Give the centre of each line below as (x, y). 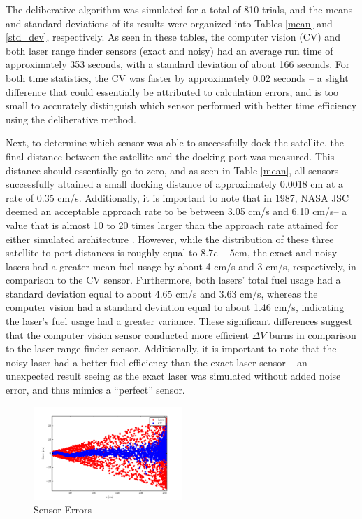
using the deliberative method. (71, 119)
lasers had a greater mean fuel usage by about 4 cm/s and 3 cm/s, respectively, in (181, 266)
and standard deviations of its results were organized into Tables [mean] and (169, 23)
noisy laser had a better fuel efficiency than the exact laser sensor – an (157, 362)
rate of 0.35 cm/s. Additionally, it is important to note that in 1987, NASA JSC (178, 197)
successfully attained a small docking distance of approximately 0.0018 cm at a (175, 184)
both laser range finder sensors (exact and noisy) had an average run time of (169, 50)
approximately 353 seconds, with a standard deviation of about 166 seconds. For (178, 64)
